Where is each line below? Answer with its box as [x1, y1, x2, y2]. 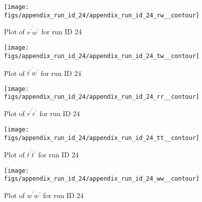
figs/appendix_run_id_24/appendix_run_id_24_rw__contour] [4, 11, 200, 19]
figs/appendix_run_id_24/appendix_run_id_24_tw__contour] [4, 52, 200, 60]
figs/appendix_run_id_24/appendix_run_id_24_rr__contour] [4, 93, 200, 101]
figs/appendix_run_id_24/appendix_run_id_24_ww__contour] [4, 175, 200, 183]
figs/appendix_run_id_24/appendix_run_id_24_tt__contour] [4, 134, 200, 141]
